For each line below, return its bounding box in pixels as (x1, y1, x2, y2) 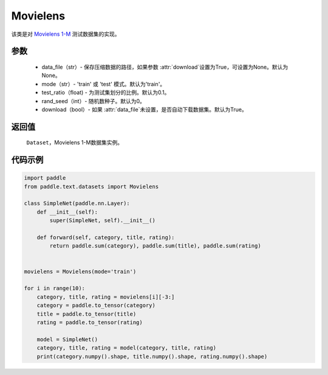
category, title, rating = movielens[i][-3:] (36, 293, 175, 300)
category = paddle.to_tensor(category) (36, 302, 156, 309)
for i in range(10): (24, 285, 85, 292)
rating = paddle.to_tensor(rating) (36, 319, 143, 326)
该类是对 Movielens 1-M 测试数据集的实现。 (11, 30, 120, 38)
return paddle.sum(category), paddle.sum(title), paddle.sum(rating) (49, 243, 261, 249)
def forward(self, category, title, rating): (36, 234, 175, 241)
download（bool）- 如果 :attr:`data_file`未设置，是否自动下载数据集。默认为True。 (41, 106, 247, 113)
